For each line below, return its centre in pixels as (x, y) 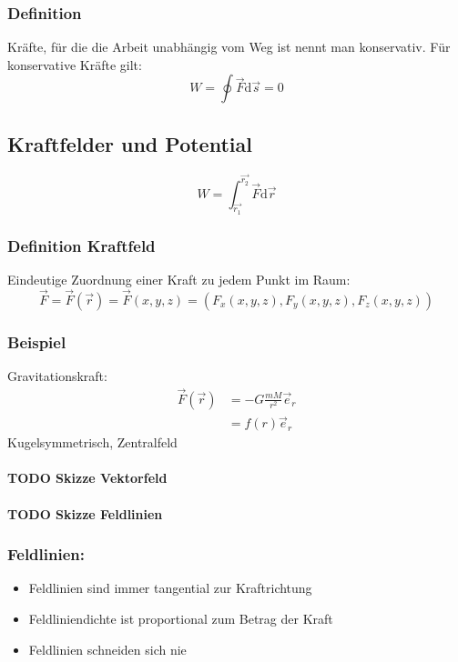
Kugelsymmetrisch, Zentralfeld (92, 442)
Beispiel (37, 341)
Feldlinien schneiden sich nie (107, 649)
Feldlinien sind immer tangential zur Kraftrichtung (170, 588)
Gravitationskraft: (57, 376)
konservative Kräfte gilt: (75, 64)
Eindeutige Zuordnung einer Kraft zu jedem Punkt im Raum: (179, 280)
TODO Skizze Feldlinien (85, 513)
